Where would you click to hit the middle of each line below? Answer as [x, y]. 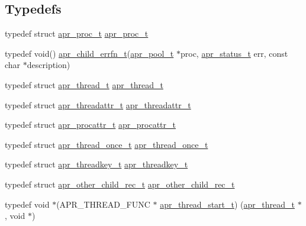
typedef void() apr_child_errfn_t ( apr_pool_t [89, 53]
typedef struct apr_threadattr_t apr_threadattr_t [98, 104]
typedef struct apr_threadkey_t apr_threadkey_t [96, 164]
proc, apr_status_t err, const [234, 53]
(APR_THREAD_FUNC [103, 204]
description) [49, 65]
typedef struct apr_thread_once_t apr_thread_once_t [107, 144]
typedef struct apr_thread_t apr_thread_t [84, 84]
